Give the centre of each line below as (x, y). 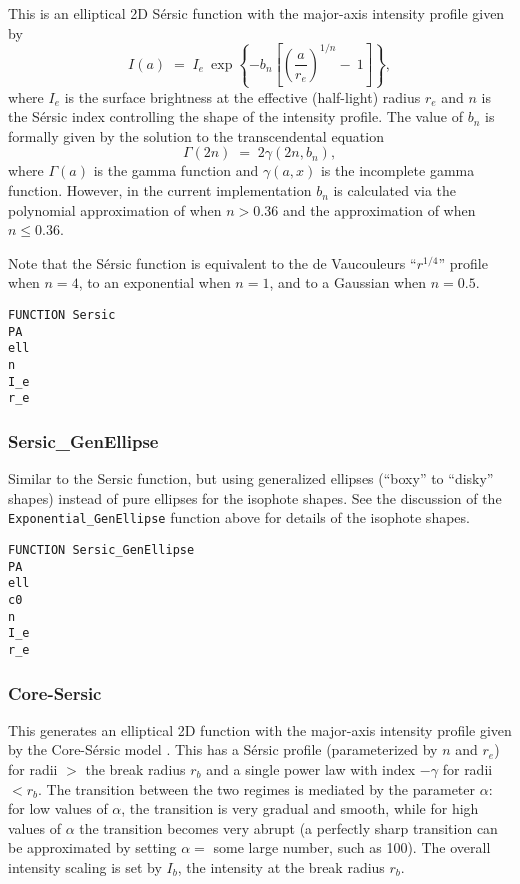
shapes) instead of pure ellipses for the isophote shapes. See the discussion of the (255, 497)
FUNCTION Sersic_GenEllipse (101, 550)
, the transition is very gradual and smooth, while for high (300, 808)
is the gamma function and (176, 170)
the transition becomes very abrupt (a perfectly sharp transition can (288, 827)
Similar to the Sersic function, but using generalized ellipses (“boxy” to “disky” (251, 478)
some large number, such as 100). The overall (352, 847)
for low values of (58, 808)
